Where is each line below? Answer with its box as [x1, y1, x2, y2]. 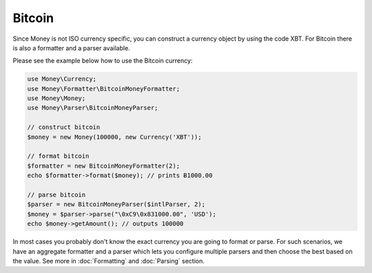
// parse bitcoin [27, 191, 86, 199]
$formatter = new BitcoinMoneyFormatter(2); [27, 162, 180, 170]
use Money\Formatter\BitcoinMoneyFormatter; [27, 85, 180, 92]
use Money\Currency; [27, 75, 96, 83]
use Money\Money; [27, 94, 86, 103]
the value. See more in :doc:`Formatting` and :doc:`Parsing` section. [12, 256, 205, 265]
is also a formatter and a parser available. [12, 43, 130, 52]
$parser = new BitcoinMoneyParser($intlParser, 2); [27, 201, 206, 208]
